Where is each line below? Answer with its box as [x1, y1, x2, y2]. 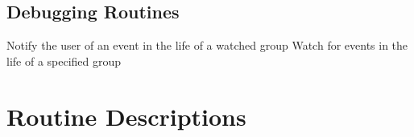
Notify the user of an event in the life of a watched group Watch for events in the [6, 37, 408, 54]
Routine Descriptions [6, 99, 246, 132]
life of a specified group [6, 52, 122, 69]
